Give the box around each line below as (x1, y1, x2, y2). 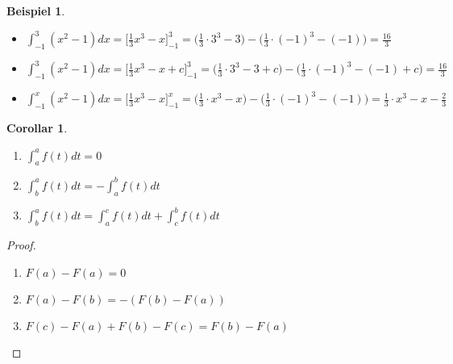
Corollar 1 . (6, 119, 68, 136)
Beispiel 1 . (6, 2, 65, 19)
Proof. (6, 236, 36, 253)
